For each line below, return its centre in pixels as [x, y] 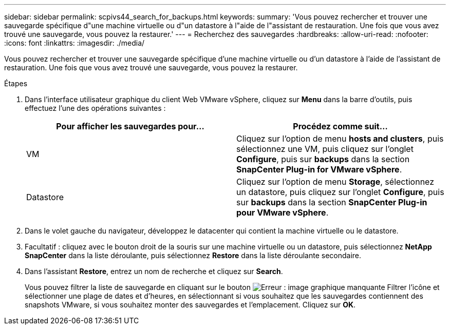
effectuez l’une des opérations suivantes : [95, 108]
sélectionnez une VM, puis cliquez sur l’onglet [325, 149]
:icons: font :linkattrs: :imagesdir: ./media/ [74, 43]
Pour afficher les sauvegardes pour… [130, 126]
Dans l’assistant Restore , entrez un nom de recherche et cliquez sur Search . [154, 271]
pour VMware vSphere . [283, 212]
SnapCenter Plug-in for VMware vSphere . [319, 169]
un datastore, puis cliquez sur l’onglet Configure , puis [340, 192]
